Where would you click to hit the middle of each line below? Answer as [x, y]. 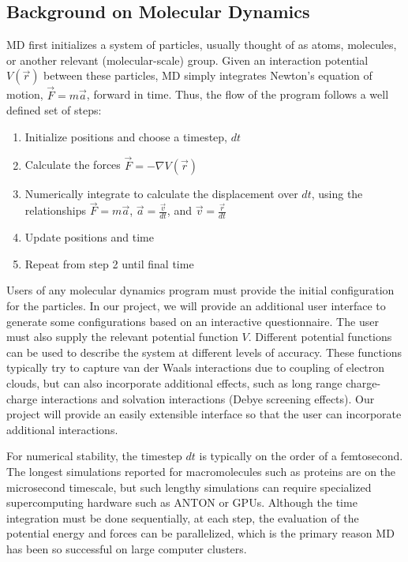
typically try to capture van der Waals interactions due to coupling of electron [196, 367]
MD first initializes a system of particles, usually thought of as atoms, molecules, [202, 45]
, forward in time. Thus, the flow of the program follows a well [238, 94]
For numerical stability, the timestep [94, 456]
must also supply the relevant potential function [122, 337]
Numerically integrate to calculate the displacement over [161, 193]
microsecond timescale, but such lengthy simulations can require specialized [189, 487]
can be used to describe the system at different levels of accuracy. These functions [204, 352]
